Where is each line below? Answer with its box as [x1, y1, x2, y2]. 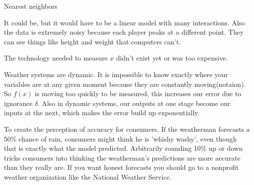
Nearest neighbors [4, 1, 58, 11]
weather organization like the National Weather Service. [4, 171, 171, 182]
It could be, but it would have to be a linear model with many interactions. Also [4, 17, 245, 27]
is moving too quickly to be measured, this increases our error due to [35, 88, 241, 99]
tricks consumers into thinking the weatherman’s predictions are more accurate [4, 152, 241, 163]
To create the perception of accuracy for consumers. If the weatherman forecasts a [4, 123, 250, 134]
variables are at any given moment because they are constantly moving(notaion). [4, 79, 246, 89]
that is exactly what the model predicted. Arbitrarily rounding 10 [4, 143, 201, 153]
